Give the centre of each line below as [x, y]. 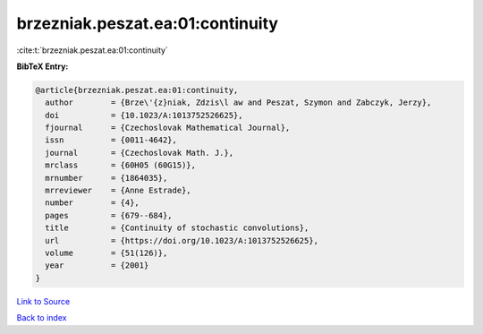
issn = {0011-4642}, [111, 140]
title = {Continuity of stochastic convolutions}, [177, 228]
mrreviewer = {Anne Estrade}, [118, 191]
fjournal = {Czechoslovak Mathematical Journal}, [168, 128]
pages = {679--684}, [109, 215]
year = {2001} [97, 265]
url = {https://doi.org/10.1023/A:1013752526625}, [182, 240]
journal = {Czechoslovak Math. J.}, [140, 153]
